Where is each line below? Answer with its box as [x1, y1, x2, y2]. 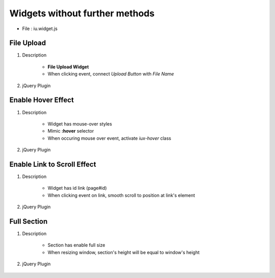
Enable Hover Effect [9, 96, 74, 105]
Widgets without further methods [9, 8, 155, 19]
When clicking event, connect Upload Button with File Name [47, 71, 174, 77]
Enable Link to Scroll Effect [9, 160, 96, 168]
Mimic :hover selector [47, 128, 94, 134]
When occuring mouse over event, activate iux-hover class [47, 135, 172, 141]
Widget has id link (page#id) [47, 185, 107, 191]
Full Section [9, 217, 48, 225]
